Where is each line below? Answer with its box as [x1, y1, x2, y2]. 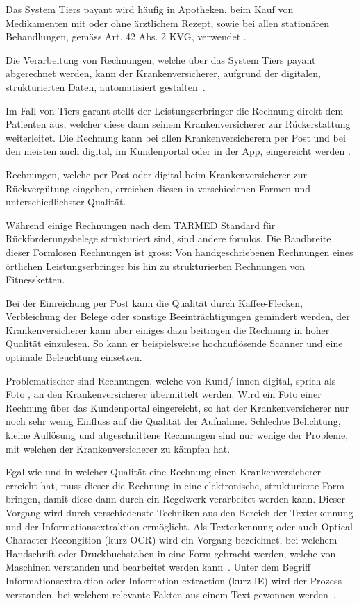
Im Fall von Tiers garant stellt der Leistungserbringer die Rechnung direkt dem [6, 103, 344, 117]
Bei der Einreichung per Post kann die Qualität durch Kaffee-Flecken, [6, 295, 303, 310]
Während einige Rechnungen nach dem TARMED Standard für [6, 217, 276, 232]
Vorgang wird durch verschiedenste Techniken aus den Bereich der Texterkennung [6, 505, 353, 519]
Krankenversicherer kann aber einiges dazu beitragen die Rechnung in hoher [6, 322, 330, 337]
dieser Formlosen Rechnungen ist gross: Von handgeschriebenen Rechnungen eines [6, 244, 353, 259]
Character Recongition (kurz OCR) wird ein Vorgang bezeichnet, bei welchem [6, 532, 337, 547]
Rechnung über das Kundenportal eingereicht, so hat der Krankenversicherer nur [6, 400, 349, 414]
